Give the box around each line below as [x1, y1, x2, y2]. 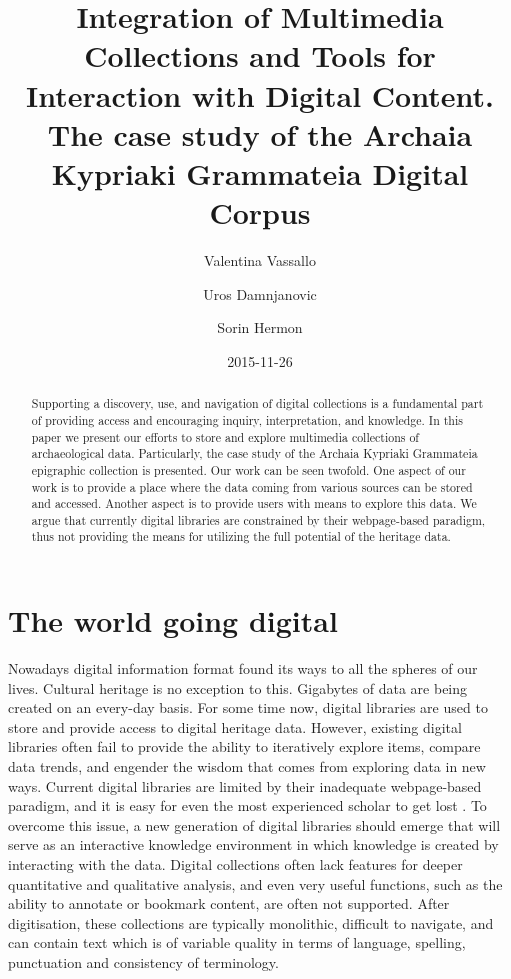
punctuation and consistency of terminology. [8, 951, 279, 972]
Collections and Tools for [84, 35, 436, 76]
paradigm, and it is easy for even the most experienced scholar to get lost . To [8, 795, 487, 816]
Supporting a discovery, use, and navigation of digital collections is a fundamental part [31, 395, 484, 412]
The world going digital [8, 600, 338, 641]
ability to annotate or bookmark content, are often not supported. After [8, 893, 450, 914]
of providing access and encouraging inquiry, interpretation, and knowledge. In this [31, 411, 463, 428]
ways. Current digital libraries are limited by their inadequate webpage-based [8, 775, 482, 796]
